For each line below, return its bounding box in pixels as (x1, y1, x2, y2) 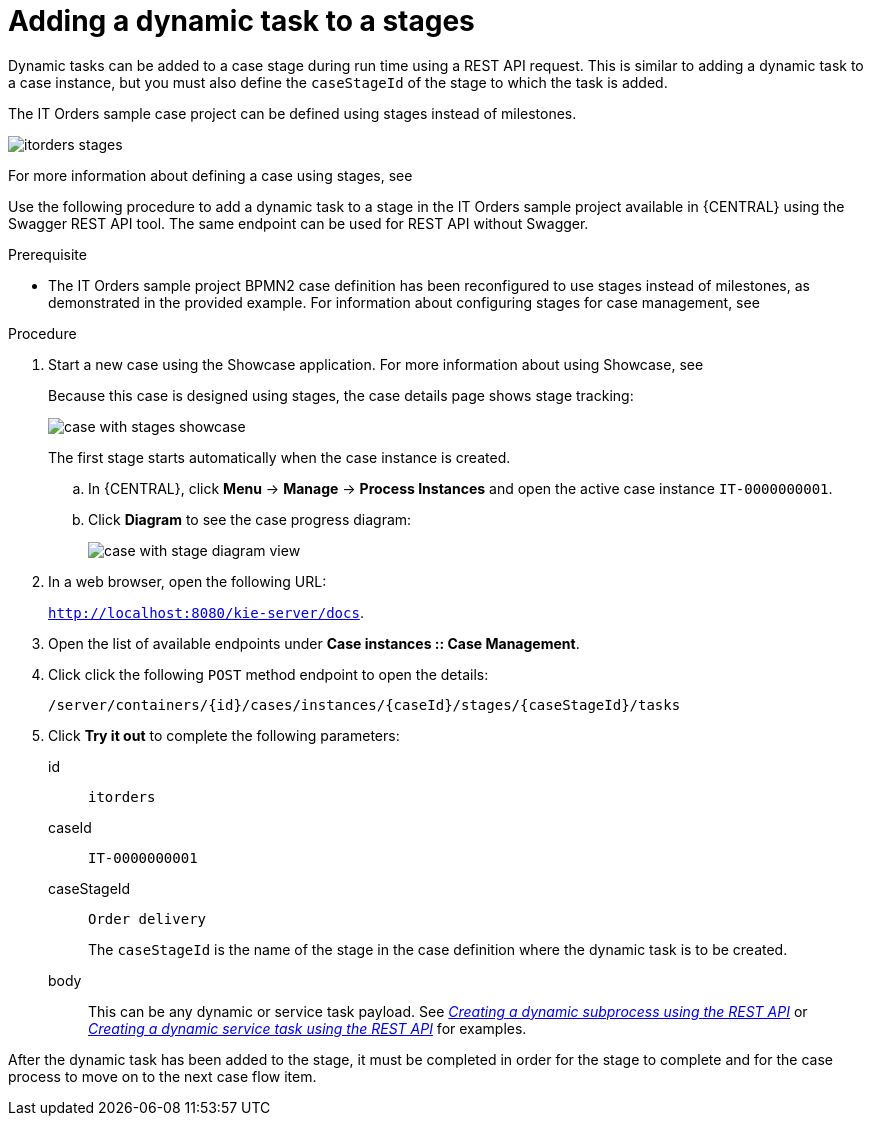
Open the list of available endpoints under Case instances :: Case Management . (48, 634, 580, 652)
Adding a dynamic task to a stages (8, 4, 475, 38)
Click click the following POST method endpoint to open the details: (48, 665, 489, 683)
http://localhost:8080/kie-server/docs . (48, 603, 364, 621)
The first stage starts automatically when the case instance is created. (48, 448, 511, 466)
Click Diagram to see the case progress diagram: (88, 510, 412, 528)
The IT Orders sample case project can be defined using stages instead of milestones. (8, 104, 577, 122)
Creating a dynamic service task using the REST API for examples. (88, 1019, 527, 1037)
